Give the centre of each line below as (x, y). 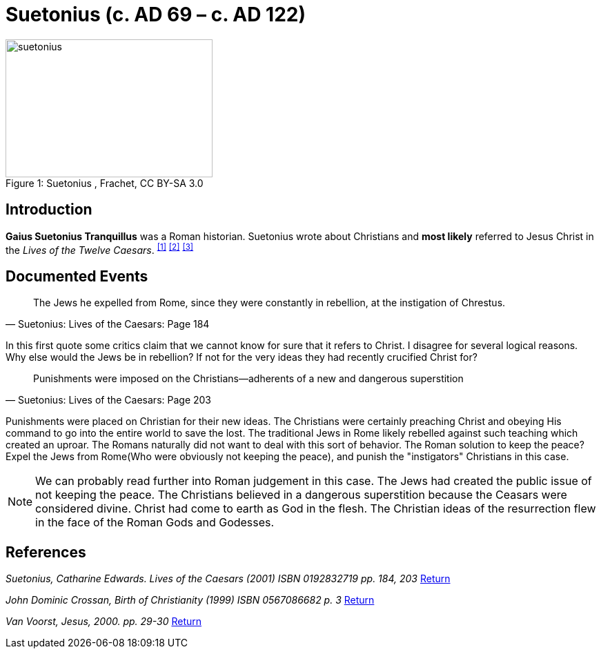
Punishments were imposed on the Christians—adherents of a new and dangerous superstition (248, 379)
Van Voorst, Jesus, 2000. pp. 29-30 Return (104, 621)
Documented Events (77, 276)
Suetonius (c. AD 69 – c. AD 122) (156, 14)
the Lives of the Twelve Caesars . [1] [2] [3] (100, 249)
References (46, 552)
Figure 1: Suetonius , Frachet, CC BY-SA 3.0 (105, 183)
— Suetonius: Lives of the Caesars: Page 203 (108, 400)
